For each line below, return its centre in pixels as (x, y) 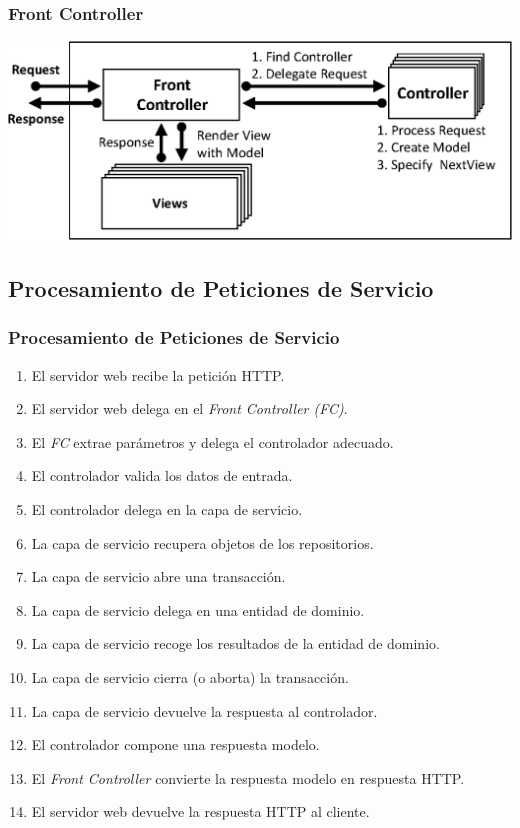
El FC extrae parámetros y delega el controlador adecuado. (212, 441)
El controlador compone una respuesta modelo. (175, 744)
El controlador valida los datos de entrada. (162, 475)
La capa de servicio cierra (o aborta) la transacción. (190, 677)
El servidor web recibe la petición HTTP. (158, 374)
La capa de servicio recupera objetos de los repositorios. (202, 542)
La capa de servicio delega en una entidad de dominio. (198, 609)
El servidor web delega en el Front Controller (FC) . (189, 408)
